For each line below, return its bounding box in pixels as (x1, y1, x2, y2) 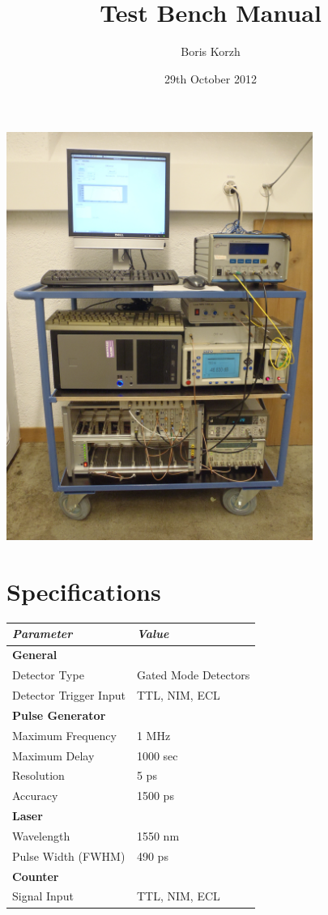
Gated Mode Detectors (136, 666, 250, 683)
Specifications (6, 575, 161, 607)
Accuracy (12, 787, 58, 804)
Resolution (12, 767, 65, 784)
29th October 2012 (164, 70, 257, 87)
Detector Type (12, 666, 84, 683)
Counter (12, 867, 59, 884)
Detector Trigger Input (12, 686, 126, 703)
